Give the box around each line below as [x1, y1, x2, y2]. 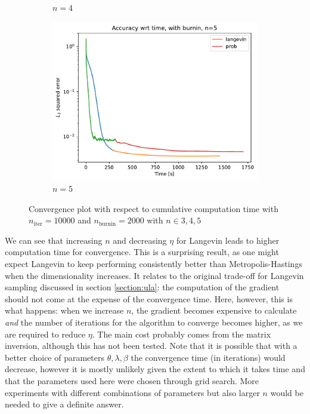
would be [270, 386, 303, 398]
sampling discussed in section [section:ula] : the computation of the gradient [5, 281, 280, 293]
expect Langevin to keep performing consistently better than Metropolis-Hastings [5, 257, 302, 270]
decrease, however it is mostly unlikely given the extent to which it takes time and [5, 363, 305, 375]
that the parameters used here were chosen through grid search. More [5, 375, 259, 387]
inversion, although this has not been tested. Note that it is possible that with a [5, 339, 297, 352]
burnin [98, 220, 116, 227]
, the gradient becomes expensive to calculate [131, 304, 297, 317]
